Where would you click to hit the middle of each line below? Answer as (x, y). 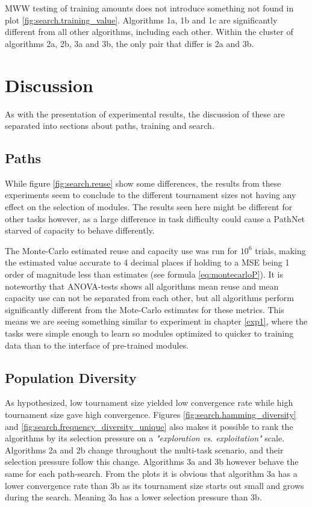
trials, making (280, 250)
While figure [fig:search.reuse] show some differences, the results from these (143, 183)
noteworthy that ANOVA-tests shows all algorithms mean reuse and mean (142, 286)
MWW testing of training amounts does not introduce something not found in (149, 8)
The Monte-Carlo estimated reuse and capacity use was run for (121, 250)
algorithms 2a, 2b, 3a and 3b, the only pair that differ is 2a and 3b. (129, 43)
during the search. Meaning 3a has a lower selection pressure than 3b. (133, 497)
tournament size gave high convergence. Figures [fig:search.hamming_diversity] (151, 414)
